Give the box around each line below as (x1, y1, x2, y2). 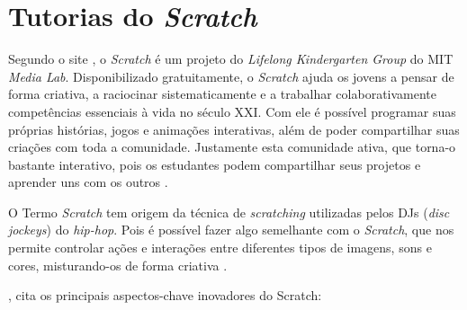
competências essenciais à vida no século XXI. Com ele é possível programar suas (8, 102, 456, 120)
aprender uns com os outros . (8, 173, 168, 191)
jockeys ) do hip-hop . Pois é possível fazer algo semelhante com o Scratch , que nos (8, 220, 454, 239)
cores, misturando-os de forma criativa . (8, 255, 228, 274)
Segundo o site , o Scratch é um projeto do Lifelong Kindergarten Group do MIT (8, 49, 454, 68)
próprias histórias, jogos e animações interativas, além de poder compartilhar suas (8, 120, 460, 138)
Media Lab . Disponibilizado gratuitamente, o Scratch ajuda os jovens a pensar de (8, 66, 454, 85)
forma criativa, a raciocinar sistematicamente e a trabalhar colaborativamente (8, 84, 437, 103)
